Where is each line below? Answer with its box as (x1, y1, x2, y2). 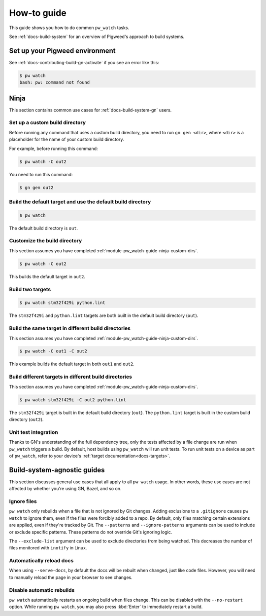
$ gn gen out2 (19, 185, 54, 190)
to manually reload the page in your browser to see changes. (9, 574, 133, 580)
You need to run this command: (9, 171, 73, 177)
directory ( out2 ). (9, 416, 44, 422)
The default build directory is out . (9, 225, 78, 231)
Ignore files (9, 498, 37, 504)
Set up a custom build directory (9, 119, 86, 126)
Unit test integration (9, 428, 59, 435)
